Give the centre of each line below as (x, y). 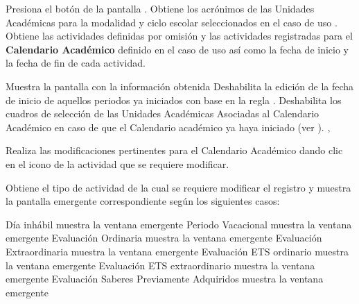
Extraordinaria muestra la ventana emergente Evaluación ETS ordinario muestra (177, 251)
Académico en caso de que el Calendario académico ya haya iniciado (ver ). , (168, 127)
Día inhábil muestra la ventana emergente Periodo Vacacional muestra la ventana (179, 224)
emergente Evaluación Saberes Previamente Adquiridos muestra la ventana (165, 279)
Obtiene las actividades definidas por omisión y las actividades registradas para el (179, 36)
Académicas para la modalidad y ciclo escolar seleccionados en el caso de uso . (172, 22)
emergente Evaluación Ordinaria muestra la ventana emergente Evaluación (164, 238)
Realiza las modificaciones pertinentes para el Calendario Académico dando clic (174, 150)
